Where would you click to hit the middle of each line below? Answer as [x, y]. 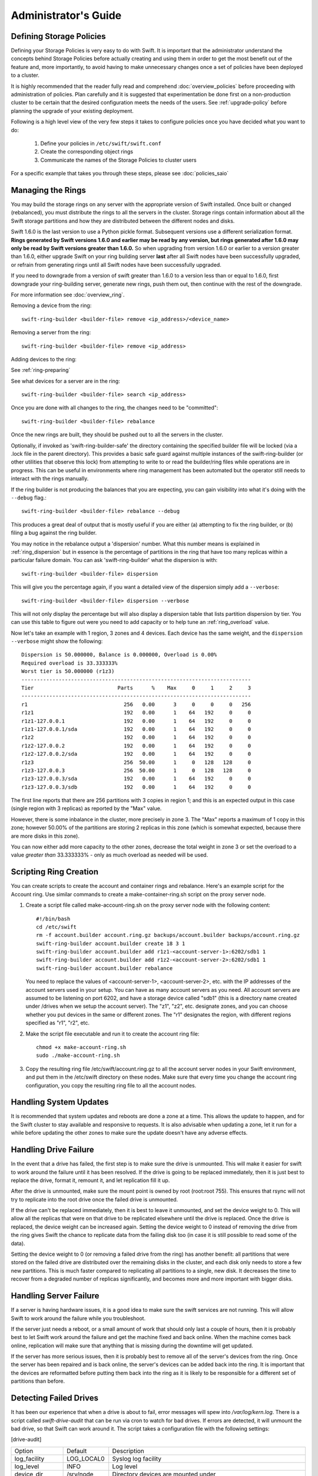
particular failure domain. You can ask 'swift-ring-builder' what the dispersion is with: [114, 560]
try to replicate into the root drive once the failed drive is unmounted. [95, 1199]
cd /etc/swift [56, 927]
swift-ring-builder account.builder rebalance [105, 968]
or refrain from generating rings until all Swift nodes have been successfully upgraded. [116, 264]
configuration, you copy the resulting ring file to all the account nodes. [111, 1085]
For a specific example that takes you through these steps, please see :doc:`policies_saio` [120, 174]
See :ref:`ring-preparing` [41, 370]
